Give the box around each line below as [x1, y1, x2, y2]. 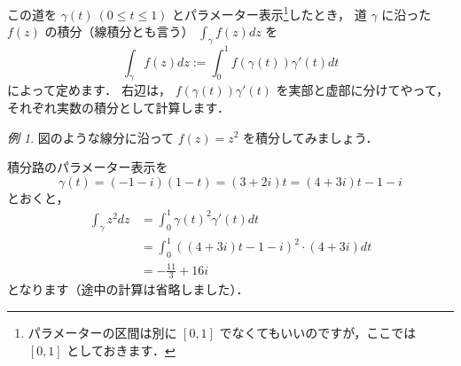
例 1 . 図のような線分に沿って [7, 128, 175, 146]
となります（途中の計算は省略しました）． [7, 280, 249, 299]
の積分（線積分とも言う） [44, 22, 194, 41]
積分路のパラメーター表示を [7, 158, 168, 176]
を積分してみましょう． [243, 128, 379, 146]
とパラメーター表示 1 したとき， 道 [172, 3, 367, 23]
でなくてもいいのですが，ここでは [219, 323, 417, 341]
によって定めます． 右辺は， [7, 81, 171, 99]
